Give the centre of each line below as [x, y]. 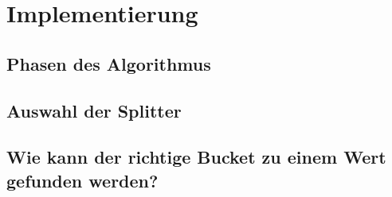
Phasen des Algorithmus [109, 63]
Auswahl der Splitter [94, 110]
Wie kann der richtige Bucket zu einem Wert [196, 157]
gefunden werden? [82, 180]
